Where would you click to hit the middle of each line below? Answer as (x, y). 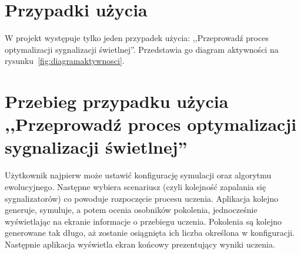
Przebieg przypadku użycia (117, 101)
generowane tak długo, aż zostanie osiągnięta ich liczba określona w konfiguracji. (150, 233)
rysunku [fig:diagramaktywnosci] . (65, 61)
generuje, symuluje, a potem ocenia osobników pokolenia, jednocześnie (131, 210)
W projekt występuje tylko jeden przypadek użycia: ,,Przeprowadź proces (137, 38)
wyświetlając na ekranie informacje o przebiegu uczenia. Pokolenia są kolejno (143, 221)
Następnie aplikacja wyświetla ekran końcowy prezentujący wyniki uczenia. (140, 244)
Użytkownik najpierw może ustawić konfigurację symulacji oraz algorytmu (138, 175)
